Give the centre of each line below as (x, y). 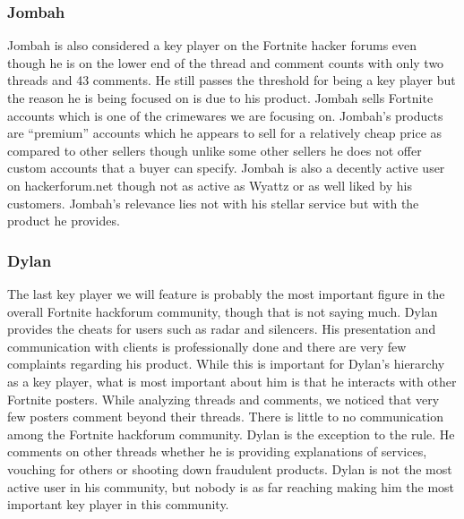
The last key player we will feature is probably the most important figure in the (226, 293)
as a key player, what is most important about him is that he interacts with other (232, 381)
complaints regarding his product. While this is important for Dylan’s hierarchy (226, 364)
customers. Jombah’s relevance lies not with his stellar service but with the (213, 203)
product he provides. (64, 221)
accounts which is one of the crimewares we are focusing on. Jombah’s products (225, 115)
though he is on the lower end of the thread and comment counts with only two (226, 62)
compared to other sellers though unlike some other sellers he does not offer (215, 150)
